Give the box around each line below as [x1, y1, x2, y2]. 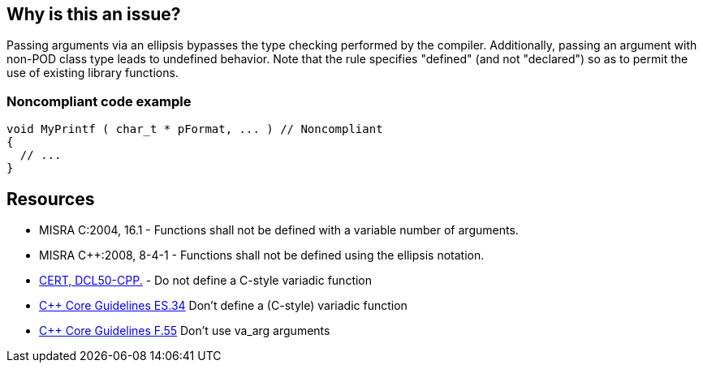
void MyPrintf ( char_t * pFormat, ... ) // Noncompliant [6, 122, 383, 136]
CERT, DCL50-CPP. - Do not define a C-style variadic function [39, 273, 373, 288]
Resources [6, 188, 95, 209]
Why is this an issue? [6, 4, 181, 24]
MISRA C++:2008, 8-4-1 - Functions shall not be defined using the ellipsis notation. [39, 248, 485, 263]
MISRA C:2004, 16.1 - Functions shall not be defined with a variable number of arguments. [39, 223, 519, 238]
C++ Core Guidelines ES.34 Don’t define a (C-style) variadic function [39, 298, 408, 313]
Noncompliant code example [6, 92, 192, 109]
